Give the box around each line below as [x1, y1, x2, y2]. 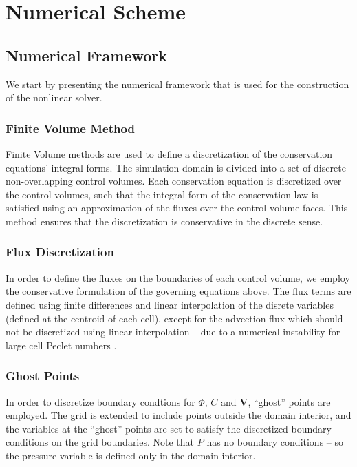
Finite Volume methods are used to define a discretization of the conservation [6, 146, 333, 160]
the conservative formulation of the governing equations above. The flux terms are [6, 284, 351, 298]
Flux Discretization [6, 243, 114, 260]
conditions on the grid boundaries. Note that [6, 435, 195, 449]
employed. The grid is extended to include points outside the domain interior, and [6, 408, 351, 422]
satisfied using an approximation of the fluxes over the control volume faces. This [6, 200, 348, 215]
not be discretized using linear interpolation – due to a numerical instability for [6, 324, 340, 339]
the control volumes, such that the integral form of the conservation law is [6, 187, 318, 201]
